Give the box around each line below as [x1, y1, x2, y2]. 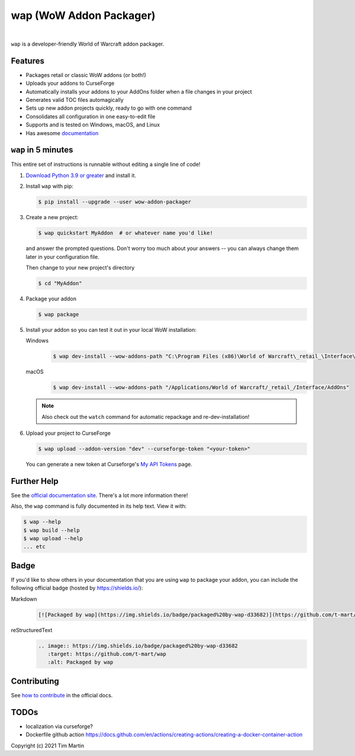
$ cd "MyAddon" [38, 280, 82, 287]
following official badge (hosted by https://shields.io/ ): [11, 584, 143, 592]
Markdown [11, 595, 37, 603]
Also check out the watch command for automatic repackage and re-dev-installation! [41, 413, 250, 420]
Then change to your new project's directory [25, 264, 135, 271]
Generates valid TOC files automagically [25, 97, 124, 104]
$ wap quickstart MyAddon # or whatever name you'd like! [38, 230, 213, 236]
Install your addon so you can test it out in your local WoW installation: [25, 326, 197, 333]
